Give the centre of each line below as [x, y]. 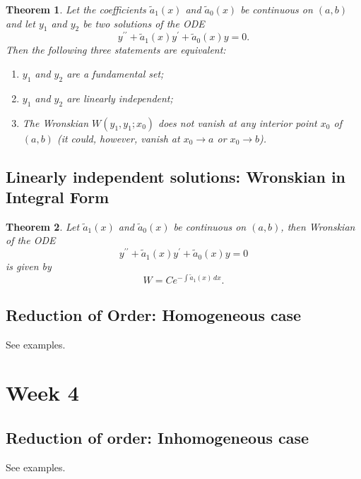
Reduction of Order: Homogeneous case [154, 314]
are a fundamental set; [115, 74]
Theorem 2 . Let [43, 226]
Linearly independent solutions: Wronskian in [176, 176]
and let [20, 23]
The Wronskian [55, 122]
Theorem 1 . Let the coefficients [76, 9]
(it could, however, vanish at [118, 138]
